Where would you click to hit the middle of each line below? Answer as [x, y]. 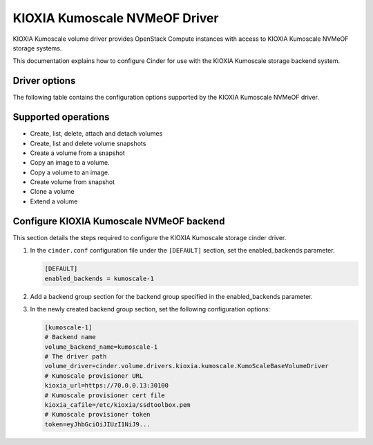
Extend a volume [54, 201]
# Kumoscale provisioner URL [94, 376]
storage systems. [37, 48]
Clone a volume [52, 192]
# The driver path [76, 357]
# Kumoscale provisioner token [98, 415]
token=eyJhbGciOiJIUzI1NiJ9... [98, 424]
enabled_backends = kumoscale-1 [99, 278]
